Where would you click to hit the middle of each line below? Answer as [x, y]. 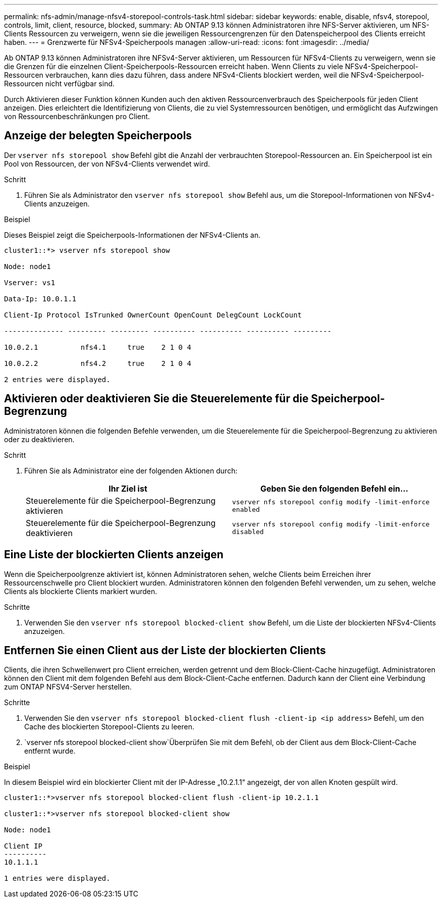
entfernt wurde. [50, 751]
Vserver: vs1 [30, 282]
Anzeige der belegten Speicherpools [98, 136]
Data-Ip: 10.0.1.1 [40, 299]
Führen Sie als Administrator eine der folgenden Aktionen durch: [131, 470]
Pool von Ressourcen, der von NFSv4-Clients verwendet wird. [107, 164]
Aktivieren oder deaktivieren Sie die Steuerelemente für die [156, 399]
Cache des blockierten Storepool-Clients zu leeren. [109, 727]
